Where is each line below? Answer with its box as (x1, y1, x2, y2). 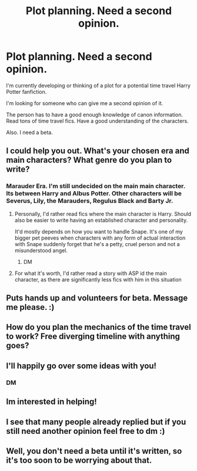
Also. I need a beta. (6, 129, 53, 136)
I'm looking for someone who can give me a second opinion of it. (6, 99, 163, 107)
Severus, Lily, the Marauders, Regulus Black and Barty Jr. (6, 197, 173, 205)
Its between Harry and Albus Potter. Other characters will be (6, 189, 182, 198)
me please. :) (6, 302, 55, 312)
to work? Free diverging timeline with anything (6, 332, 181, 342)
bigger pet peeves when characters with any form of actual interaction (14, 234, 186, 241)
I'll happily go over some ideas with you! (6, 361, 157, 371)
